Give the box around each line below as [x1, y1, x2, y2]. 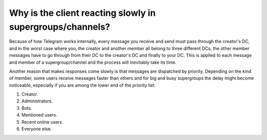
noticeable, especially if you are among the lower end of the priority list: [9, 82, 156, 88]
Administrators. [21, 98, 53, 104]
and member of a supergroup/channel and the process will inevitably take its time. [9, 59, 177, 65]
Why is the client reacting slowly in [9, 7, 156, 18]
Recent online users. [21, 119, 64, 125]
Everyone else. [21, 126, 52, 132]
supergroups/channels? [9, 21, 111, 32]
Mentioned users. [21, 112, 57, 118]
